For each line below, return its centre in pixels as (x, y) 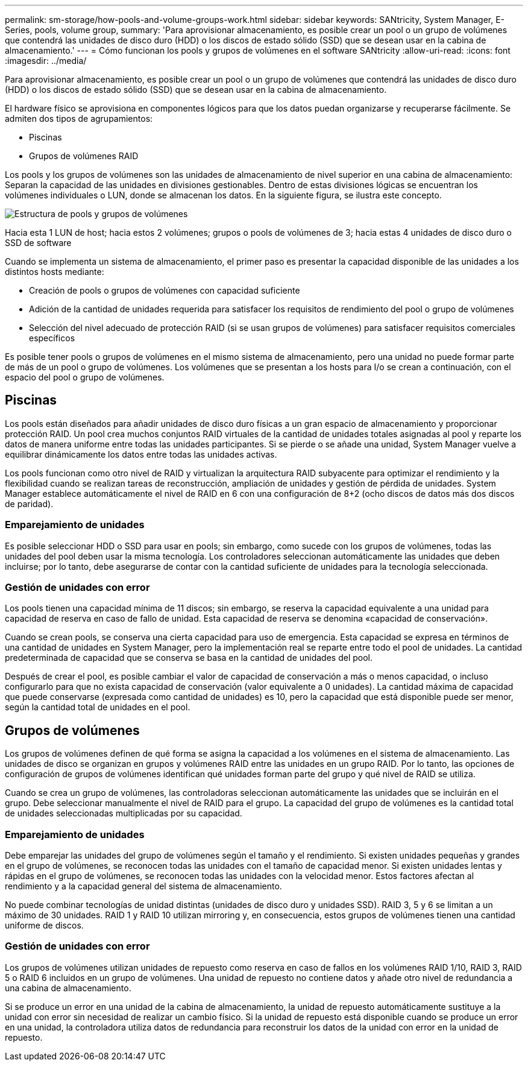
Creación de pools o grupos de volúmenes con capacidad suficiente (165, 290)
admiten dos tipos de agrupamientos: (79, 118)
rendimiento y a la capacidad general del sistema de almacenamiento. (143, 886)
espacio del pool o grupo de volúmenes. (85, 377)
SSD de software (38, 243)
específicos (52, 338)
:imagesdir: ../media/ (46, 61)
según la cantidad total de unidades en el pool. (98, 707)
